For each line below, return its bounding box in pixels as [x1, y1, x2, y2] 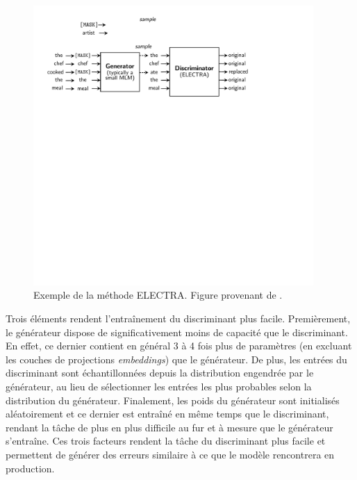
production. [6, 461, 55, 475]
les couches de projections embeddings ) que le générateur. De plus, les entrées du [6, 351, 347, 366]
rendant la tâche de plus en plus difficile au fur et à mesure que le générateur [6, 420, 333, 434]
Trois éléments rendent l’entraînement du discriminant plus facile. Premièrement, [6, 311, 351, 325]
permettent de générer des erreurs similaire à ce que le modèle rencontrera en [6, 447, 335, 461]
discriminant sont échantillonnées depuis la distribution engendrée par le [6, 365, 314, 380]
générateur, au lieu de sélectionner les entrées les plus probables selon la [6, 379, 312, 393]
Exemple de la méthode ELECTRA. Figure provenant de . [33, 288, 283, 302]
